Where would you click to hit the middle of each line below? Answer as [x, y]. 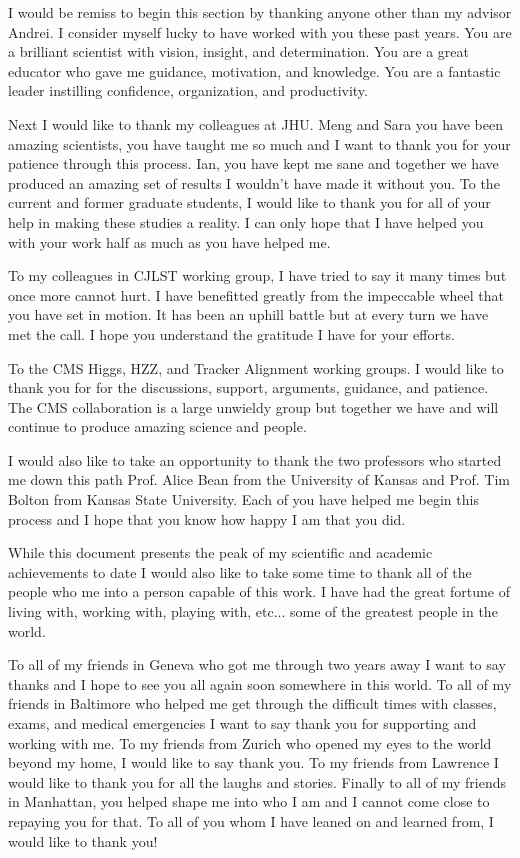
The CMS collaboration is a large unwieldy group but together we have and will [253, 406]
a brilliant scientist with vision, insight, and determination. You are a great [238, 51]
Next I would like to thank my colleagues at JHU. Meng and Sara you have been [255, 123]
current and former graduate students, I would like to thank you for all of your [249, 202]
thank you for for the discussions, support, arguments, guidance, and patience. [248, 387]
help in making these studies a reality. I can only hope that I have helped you [246, 221]
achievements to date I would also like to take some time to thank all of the [240, 571]
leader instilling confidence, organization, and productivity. [188, 90]
